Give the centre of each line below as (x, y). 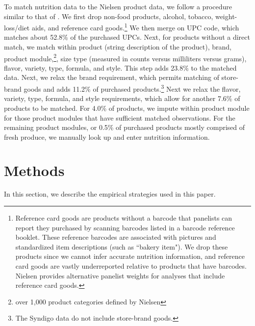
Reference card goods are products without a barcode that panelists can (124, 218)
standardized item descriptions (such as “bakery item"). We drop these (122, 246)
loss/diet (17, 27)
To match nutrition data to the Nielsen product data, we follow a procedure (118, 6)
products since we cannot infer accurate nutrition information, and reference (130, 256)
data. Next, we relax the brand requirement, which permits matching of (112, 77)
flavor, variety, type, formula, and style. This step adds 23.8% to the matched (120, 67)
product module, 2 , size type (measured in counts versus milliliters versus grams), (125, 57)
